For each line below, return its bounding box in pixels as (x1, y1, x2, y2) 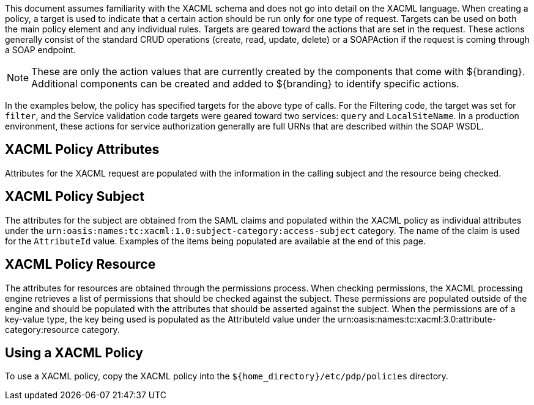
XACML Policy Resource (5, 257, 156, 272)
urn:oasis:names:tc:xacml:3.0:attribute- (338, 313, 497, 324)
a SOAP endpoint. (5, 45, 76, 55)
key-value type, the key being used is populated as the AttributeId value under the (5, 313, 336, 324)
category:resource (5, 324, 80, 335)
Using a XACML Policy (5, 345, 143, 360)
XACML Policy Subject (5, 189, 144, 205)
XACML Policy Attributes (5, 142, 160, 158)
